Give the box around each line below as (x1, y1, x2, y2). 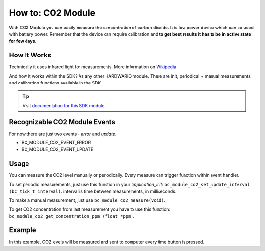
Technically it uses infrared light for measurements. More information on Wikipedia (9, 64, 177, 70)
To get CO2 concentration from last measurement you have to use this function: (9, 206, 171, 212)
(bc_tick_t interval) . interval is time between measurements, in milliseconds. (9, 188, 177, 194)
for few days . (9, 38, 37, 44)
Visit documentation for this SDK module (22, 102, 105, 108)
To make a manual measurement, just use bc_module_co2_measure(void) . (9, 197, 166, 203)
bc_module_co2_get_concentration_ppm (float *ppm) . (9, 213, 135, 219)
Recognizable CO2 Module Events (9, 118, 115, 126)
